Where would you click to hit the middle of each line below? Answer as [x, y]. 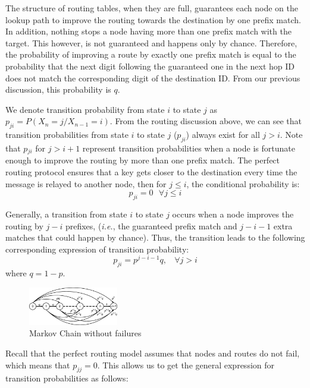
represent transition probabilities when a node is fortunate [189, 148]
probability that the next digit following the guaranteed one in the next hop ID [150, 66]
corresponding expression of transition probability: [97, 249]
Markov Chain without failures [85, 333]
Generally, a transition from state [66, 214]
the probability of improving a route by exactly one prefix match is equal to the [151, 54]
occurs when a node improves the [233, 214]
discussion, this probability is [58, 89]
